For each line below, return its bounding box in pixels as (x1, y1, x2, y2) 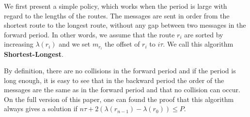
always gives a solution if (4, 103, 78, 114)
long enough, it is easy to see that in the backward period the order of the (4, 75, 224, 85)
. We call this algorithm (163, 39, 234, 49)
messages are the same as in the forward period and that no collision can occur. (4, 84, 240, 95)
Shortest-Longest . (4, 49, 63, 59)
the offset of (105, 39, 140, 49)
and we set (59, 39, 91, 49)
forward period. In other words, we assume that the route (4, 29, 175, 39)
